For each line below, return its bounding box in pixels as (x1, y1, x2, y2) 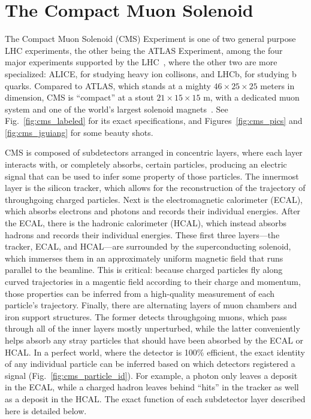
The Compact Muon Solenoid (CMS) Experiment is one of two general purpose (5, 32, 296, 45)
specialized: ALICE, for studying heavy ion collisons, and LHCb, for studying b (5, 67, 297, 80)
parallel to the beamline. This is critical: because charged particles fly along (5, 263, 283, 276)
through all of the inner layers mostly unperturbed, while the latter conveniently (5, 322, 300, 335)
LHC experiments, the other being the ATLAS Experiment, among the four (5, 44, 283, 56)
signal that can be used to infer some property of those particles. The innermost (5, 169, 299, 182)
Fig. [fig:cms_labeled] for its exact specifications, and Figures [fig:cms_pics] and (5, 114, 303, 127)
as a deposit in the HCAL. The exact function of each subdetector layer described (5, 392, 306, 405)
